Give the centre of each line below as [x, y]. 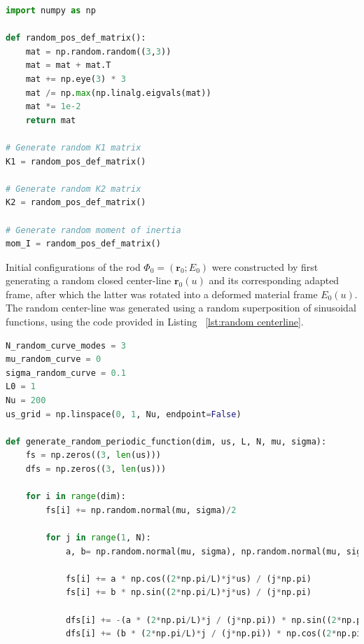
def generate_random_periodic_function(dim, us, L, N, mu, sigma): [166, 441]
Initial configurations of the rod [73, 266]
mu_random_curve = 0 [54, 359]
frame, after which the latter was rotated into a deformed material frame [162, 294]
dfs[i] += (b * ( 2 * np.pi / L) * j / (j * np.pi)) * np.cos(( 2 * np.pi [213, 634]
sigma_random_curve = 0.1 [66, 373]
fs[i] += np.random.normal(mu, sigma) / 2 [141, 510]
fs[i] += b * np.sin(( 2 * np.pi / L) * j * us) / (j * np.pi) [188, 593]
